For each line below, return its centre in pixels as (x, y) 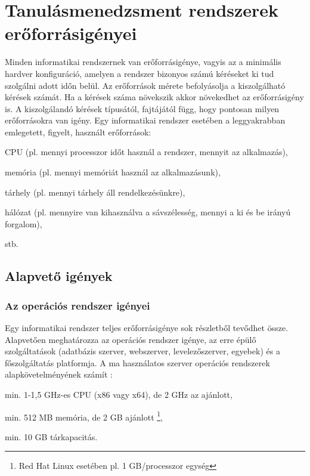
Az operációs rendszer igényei (77, 305)
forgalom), (24, 223)
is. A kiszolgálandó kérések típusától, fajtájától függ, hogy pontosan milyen (142, 108)
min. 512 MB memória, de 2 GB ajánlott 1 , (84, 416)
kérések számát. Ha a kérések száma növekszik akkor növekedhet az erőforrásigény (154, 97)
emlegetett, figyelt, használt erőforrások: (78, 132)
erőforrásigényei (71, 33)
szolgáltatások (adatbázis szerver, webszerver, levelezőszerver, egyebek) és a (142, 351)
